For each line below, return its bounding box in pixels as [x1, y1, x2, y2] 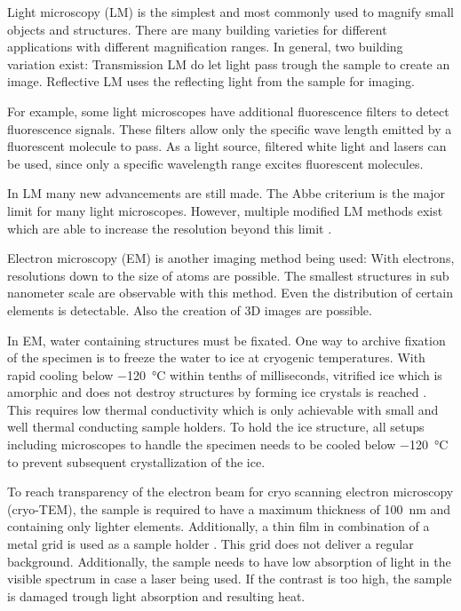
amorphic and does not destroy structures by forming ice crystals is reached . [7, 383, 427, 401]
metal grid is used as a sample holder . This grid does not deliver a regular [7, 535, 414, 553]
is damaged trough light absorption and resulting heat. [7, 586, 306, 605]
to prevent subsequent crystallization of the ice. [7, 452, 266, 471]
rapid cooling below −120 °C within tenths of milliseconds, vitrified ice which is [7, 365, 442, 384]
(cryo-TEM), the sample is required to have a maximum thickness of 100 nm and [7, 499, 451, 518]
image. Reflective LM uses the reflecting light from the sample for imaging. [7, 72, 415, 91]
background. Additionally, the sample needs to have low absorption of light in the [7, 551, 451, 570]
